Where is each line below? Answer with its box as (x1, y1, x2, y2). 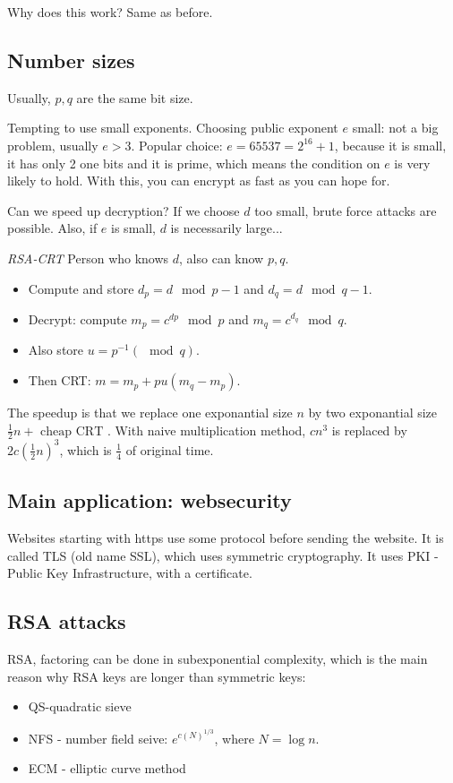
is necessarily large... (170, 219, 283, 237)
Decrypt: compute (28, 310, 127, 328)
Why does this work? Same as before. (7, 3, 213, 21)
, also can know (179, 248, 264, 267)
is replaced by (331, 420, 407, 439)
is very (394, 153, 431, 172)
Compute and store (28, 279, 134, 297)
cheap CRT (40, 425, 104, 438)
